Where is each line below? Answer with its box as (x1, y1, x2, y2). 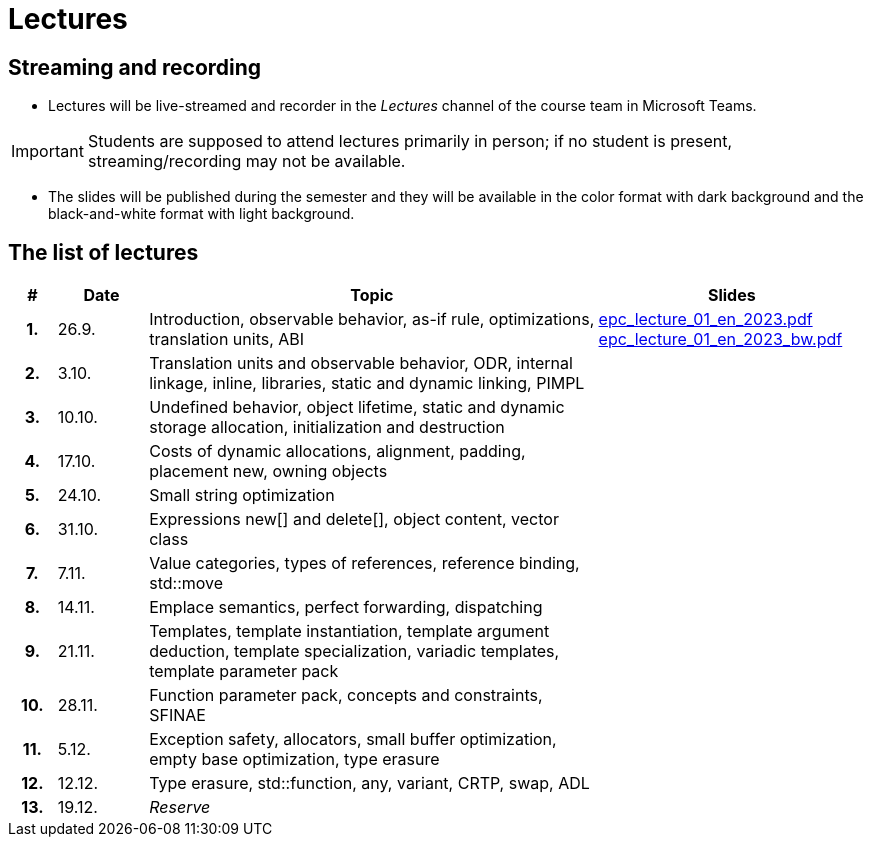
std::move (149, 573, 224, 594)
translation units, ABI (149, 329, 305, 350)
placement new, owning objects (149, 461, 388, 482)
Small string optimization (149, 485, 335, 506)
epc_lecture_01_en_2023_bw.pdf (598, 329, 843, 350)
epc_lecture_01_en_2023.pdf (598, 309, 813, 330)
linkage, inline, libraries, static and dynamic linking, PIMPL (149, 373, 585, 394)
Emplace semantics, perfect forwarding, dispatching (149, 597, 543, 618)
